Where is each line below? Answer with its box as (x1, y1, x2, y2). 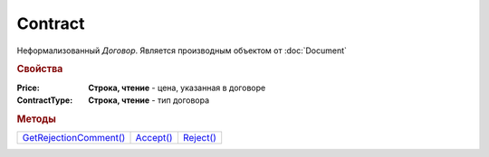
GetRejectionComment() (22, 132, 126, 144)
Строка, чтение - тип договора (88, 95, 210, 106)
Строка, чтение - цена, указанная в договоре (88, 82, 266, 93)
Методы (16, 113, 56, 125)
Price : (16, 82, 40, 93)
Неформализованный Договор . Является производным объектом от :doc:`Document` (16, 45, 348, 56)
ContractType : (16, 95, 73, 106)
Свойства (16, 63, 63, 76)
